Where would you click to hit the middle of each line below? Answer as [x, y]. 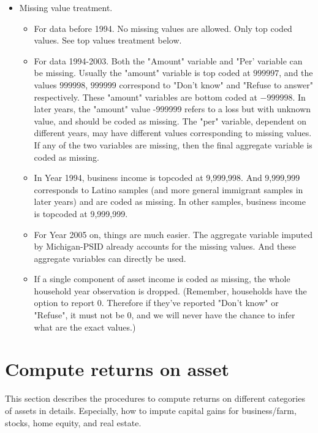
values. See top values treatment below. [108, 40]
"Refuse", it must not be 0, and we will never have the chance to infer [165, 315]
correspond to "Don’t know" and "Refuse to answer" [216, 84]
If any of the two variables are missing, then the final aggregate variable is [173, 144]
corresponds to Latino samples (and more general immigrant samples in [168, 189]
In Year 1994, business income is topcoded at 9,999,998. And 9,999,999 [167, 178]
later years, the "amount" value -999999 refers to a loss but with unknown [172, 109]
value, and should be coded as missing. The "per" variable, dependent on [170, 121]
